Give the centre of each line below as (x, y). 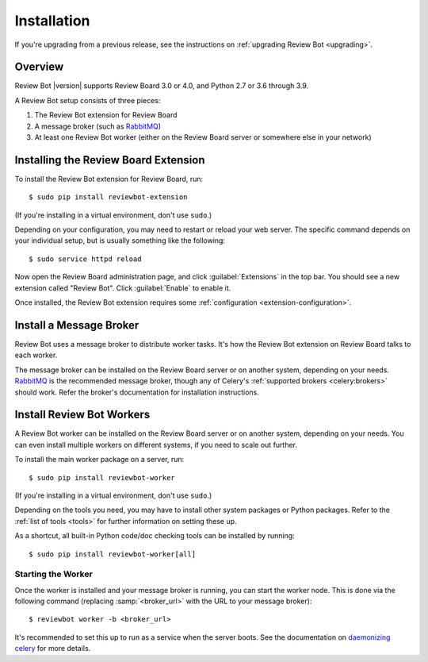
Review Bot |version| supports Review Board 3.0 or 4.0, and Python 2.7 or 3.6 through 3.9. (162, 86)
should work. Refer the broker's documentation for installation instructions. (137, 392)
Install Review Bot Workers (82, 415)
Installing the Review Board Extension (110, 160)
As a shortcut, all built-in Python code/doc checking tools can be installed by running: (155, 536)
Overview (39, 67)
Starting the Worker (53, 574)
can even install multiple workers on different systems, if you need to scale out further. (156, 445)
